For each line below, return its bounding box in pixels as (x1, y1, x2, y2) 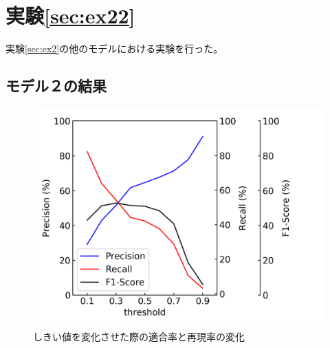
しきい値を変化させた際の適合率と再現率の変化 (33, 329, 245, 343)
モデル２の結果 (5, 75, 107, 96)
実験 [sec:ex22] (5, 1, 135, 30)
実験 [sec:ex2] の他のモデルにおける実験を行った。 (5, 41, 223, 56)
